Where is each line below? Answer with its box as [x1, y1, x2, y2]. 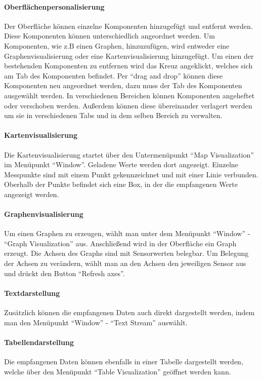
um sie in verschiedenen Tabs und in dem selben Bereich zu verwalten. [4, 110, 223, 121]
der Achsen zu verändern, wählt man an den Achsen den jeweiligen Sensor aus [4, 258, 246, 269]
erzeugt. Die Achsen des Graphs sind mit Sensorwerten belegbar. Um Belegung [4, 248, 249, 258]
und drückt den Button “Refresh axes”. [4, 268, 125, 278]
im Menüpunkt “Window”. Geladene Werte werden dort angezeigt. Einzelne [4, 159, 238, 170]
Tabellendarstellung [4, 336, 74, 347]
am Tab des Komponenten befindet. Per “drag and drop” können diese [4, 70, 223, 81]
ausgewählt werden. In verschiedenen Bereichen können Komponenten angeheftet [4, 90, 255, 100]
